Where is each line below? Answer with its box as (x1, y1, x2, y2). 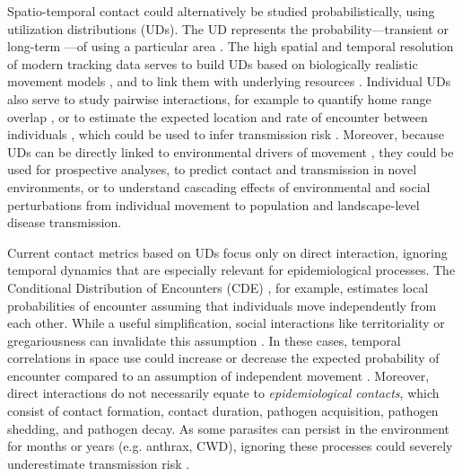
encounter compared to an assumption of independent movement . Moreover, (7, 366, 430, 384)
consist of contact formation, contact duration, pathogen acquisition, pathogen (7, 401, 439, 420)
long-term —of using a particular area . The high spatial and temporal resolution (7, 37, 454, 56)
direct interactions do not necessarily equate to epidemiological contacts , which (7, 383, 440, 402)
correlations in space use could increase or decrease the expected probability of (7, 348, 440, 367)
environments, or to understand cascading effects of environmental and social (7, 177, 431, 196)
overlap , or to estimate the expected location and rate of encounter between (7, 107, 428, 126)
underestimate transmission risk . (7, 454, 190, 472)
